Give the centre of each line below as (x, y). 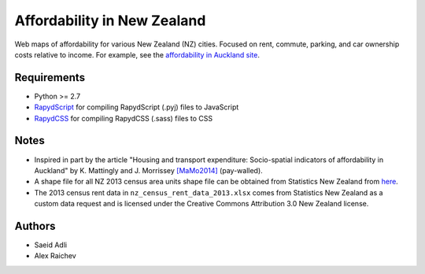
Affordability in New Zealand (110, 20)
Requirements (50, 78)
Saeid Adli (50, 245)
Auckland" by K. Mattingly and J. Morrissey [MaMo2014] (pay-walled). (148, 170)
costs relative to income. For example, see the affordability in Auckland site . (137, 54)
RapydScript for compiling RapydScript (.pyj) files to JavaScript (137, 107)
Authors (35, 226)
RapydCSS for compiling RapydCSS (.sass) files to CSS (124, 118)
